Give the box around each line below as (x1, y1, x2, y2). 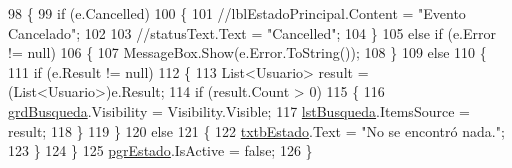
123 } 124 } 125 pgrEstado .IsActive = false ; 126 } (8, 140, 313, 161)
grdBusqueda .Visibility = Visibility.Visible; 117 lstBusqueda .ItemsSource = (8, 100, 470, 121)
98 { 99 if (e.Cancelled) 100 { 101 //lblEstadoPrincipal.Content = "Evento (8, 3, 466, 23)
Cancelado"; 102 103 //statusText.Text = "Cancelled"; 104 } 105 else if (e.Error (8, 22, 497, 43)
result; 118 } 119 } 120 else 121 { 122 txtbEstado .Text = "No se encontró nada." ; (8, 120, 505, 141)
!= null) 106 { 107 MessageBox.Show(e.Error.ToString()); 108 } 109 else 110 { (8, 42, 487, 63)
